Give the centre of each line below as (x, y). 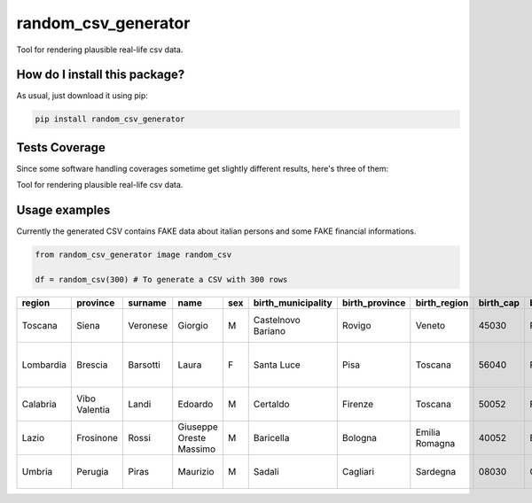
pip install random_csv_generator (110, 119)
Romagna (435, 443)
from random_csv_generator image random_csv (133, 255)
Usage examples (63, 210)
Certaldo (271, 404)
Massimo (197, 449)
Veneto (430, 325)
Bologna (359, 437)
